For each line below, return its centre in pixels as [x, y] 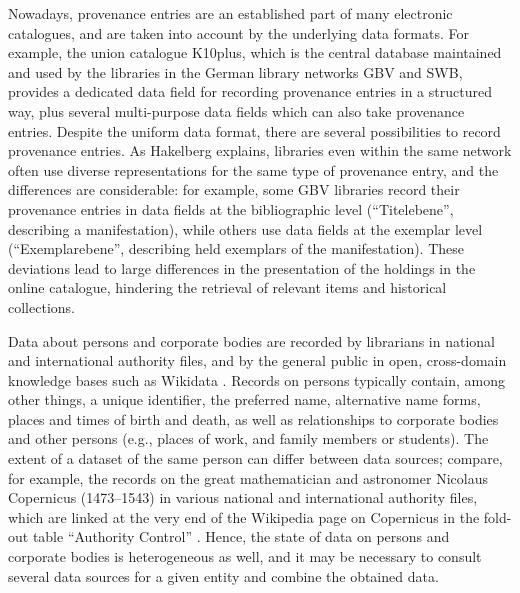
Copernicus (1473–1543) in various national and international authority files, [243, 497]
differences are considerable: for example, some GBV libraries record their [234, 189]
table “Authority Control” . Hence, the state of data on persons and [241, 536]
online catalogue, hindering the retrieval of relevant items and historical [227, 287]
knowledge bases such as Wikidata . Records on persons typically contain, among [257, 379]
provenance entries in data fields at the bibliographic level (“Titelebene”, [231, 208]
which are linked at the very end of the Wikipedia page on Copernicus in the [244, 516]
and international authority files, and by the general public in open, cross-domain [257, 360]
